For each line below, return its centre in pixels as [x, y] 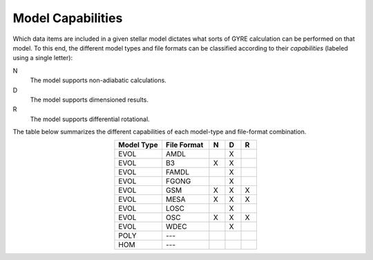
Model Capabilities [68, 18]
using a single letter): [42, 58]
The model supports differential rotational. [90, 119]
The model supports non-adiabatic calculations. [98, 80]
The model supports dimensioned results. [89, 100]
